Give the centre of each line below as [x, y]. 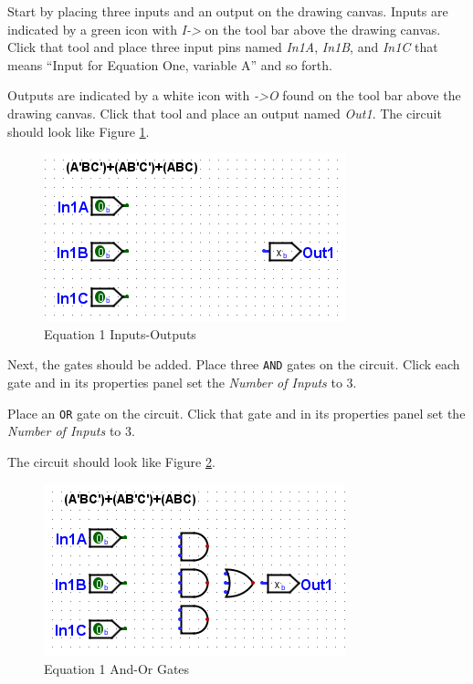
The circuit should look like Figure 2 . [111, 461]
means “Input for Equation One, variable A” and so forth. [170, 64]
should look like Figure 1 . [79, 131]
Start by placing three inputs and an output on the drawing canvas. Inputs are [228, 11]
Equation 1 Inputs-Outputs [120, 333]
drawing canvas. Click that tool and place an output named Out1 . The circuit [225, 113]
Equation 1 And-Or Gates [117, 669]
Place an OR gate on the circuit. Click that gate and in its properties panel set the [236, 413]
